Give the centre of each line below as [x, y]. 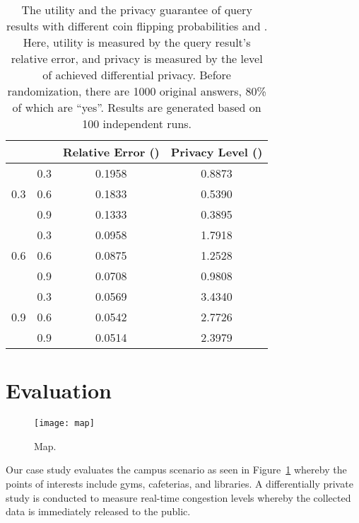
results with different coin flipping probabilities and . [137, 26]
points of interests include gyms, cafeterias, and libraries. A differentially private [179, 483]
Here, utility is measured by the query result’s [137, 42]
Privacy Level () [217, 152]
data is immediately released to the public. [98, 511]
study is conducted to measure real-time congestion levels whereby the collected [178, 497]
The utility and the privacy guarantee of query [137, 10]
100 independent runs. [137, 123]
